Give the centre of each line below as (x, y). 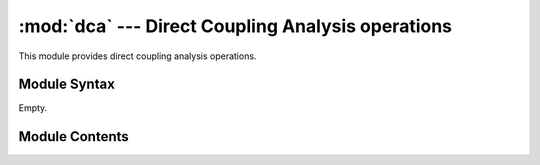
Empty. (33, 108)
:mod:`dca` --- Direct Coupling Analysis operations (235, 26)
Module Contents (73, 136)
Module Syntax (66, 84)
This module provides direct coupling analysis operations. (137, 56)
